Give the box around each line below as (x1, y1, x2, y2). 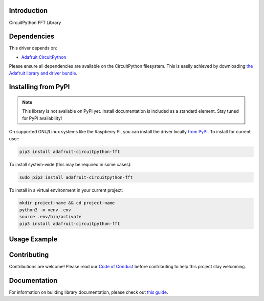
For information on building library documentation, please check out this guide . (9, 289, 168, 295)
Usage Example (9, 235, 58, 244)
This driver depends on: (9, 45, 57, 51)
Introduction (9, 6, 48, 15)
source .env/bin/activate (19, 214, 82, 220)
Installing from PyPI (9, 83, 70, 91)
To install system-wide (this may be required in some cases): (9, 161, 132, 167)
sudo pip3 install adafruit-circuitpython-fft (19, 175, 133, 180)
